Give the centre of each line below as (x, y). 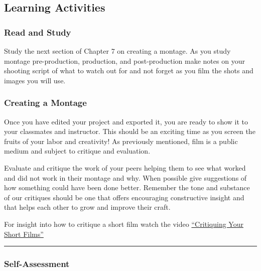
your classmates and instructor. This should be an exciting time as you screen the (130, 131)
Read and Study (38, 32)
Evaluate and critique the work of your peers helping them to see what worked (125, 167)
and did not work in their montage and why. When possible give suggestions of (125, 177)
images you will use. (35, 80)
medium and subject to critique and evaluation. (77, 151)
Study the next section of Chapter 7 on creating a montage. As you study (117, 51)
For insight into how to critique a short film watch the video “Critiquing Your (124, 224)
